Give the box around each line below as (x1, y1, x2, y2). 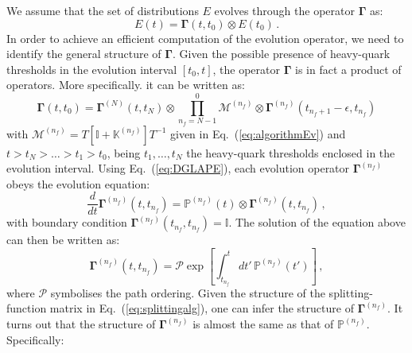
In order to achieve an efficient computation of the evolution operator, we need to (6, 29, 404, 46)
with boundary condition (6, 214, 127, 231)
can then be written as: (6, 231, 120, 248)
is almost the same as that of (192, 315, 334, 332)
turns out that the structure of (6, 315, 156, 332)
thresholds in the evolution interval (6, 60, 177, 77)
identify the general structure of (6, 45, 161, 62)
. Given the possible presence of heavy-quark (173, 45, 391, 62)
